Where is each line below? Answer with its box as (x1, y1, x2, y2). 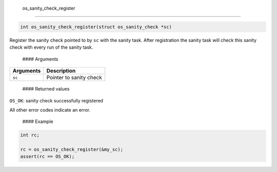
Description (46, 67, 76, 74)
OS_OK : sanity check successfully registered (9, 97, 104, 103)
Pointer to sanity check (46, 74, 102, 81)
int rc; (20, 132, 39, 138)
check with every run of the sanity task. (9, 44, 93, 51)
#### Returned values (22, 86, 70, 92)
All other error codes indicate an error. (9, 106, 91, 113)
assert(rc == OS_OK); (20, 154, 75, 160)
